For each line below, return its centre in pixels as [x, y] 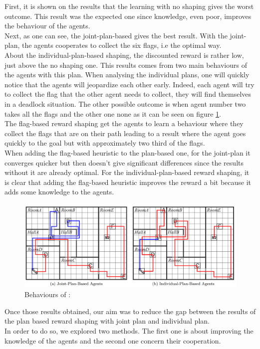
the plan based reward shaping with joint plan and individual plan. [107, 321]
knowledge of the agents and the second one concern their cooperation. [113, 340]
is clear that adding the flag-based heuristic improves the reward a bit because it [128, 182]
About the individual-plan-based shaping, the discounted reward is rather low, [124, 55]
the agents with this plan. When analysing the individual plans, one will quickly [127, 75]
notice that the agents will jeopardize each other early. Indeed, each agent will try [130, 84]
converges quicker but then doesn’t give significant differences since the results [124, 162]
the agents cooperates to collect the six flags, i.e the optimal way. [122, 45]
